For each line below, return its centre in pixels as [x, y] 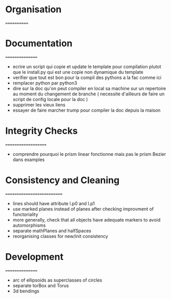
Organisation [33, 9]
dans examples [29, 160]
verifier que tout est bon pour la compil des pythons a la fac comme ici [87, 77]
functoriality [25, 214]
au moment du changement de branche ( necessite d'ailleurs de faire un [89, 94]
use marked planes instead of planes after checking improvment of [83, 209]
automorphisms [29, 225]
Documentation [39, 43]
